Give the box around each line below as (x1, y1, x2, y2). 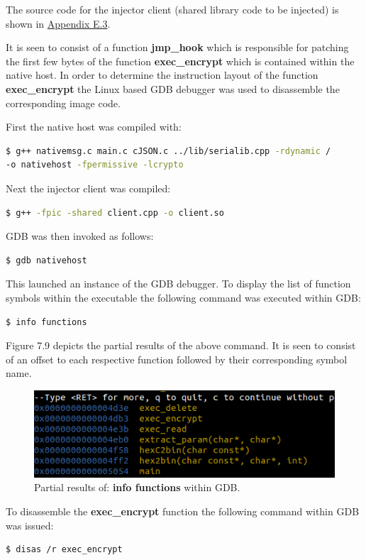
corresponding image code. (6, 95, 121, 110)
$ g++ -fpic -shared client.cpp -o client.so (6, 207, 224, 218)
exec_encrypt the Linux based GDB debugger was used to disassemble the (6, 81, 340, 96)
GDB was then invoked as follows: (6, 229, 154, 243)
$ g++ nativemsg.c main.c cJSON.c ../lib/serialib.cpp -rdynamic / (6, 146, 331, 156)
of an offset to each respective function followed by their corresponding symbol (6, 351, 348, 366)
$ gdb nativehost (6, 255, 87, 265)
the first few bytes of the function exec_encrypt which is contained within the (6, 53, 355, 68)
